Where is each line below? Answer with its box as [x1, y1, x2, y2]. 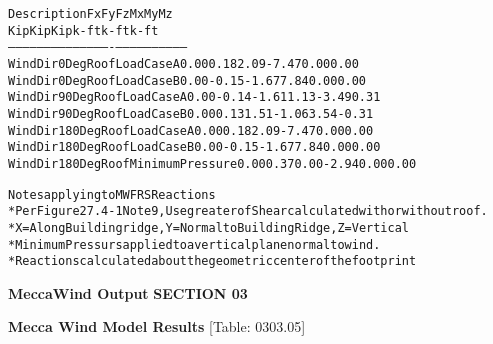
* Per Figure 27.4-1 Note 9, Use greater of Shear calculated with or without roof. [8, 204, 488, 219]
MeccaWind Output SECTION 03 [8, 282, 248, 303]
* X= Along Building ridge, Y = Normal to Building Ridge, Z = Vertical [8, 220, 410, 235]
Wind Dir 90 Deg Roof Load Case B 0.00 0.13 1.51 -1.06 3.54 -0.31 [8, 106, 374, 121]
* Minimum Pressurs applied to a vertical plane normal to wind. [8, 237, 381, 252]
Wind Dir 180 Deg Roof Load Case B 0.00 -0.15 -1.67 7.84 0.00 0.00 [8, 140, 381, 155]
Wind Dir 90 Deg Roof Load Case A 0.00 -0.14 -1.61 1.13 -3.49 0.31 [8, 90, 381, 105]
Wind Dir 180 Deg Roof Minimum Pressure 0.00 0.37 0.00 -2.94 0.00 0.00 [8, 156, 417, 171]
